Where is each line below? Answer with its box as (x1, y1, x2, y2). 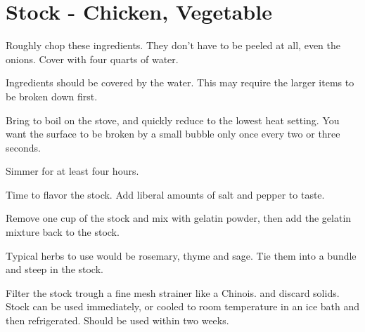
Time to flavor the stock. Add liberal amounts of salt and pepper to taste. (6, 187, 325, 201)
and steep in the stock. (6, 262, 103, 277)
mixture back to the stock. (6, 225, 120, 239)
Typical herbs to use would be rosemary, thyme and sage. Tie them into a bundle (6, 248, 357, 263)
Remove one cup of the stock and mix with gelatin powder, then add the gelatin (6, 211, 352, 225)
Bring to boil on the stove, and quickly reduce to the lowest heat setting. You (6, 112, 340, 127)
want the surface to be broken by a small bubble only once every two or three (6, 126, 340, 141)
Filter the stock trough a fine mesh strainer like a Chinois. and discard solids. (6, 285, 340, 300)
